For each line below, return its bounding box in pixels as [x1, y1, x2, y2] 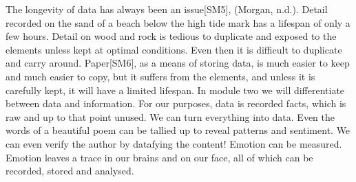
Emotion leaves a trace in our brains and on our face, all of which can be [6, 150, 313, 164]
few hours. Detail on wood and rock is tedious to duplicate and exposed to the [6, 29, 337, 43]
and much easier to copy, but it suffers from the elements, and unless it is [6, 69, 315, 83]
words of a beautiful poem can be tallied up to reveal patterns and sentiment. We [6, 123, 350, 137]
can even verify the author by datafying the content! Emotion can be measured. [6, 136, 342, 150]
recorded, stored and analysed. [6, 163, 134, 178]
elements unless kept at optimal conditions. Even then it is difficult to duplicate [6, 42, 342, 56]
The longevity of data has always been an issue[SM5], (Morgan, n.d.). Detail [6, 2, 328, 16]
